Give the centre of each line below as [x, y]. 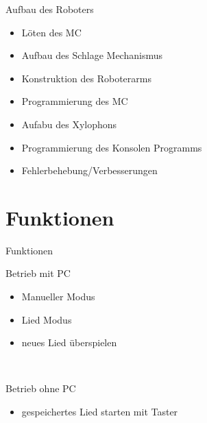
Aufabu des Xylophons [69, 124]
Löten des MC [51, 32]
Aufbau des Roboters [50, 9]
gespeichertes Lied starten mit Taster [100, 412]
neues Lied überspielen [69, 342]
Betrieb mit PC [38, 273]
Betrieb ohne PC [41, 388]
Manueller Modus [58, 297]
